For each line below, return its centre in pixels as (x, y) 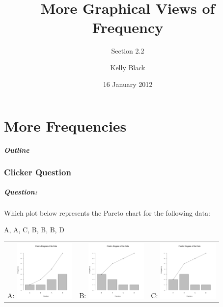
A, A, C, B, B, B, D (34, 229)
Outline (17, 150)
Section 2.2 (128, 51)
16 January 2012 (128, 84)
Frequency (128, 27)
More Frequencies (65, 126)
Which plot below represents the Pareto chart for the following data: (107, 213)
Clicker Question (38, 172)
